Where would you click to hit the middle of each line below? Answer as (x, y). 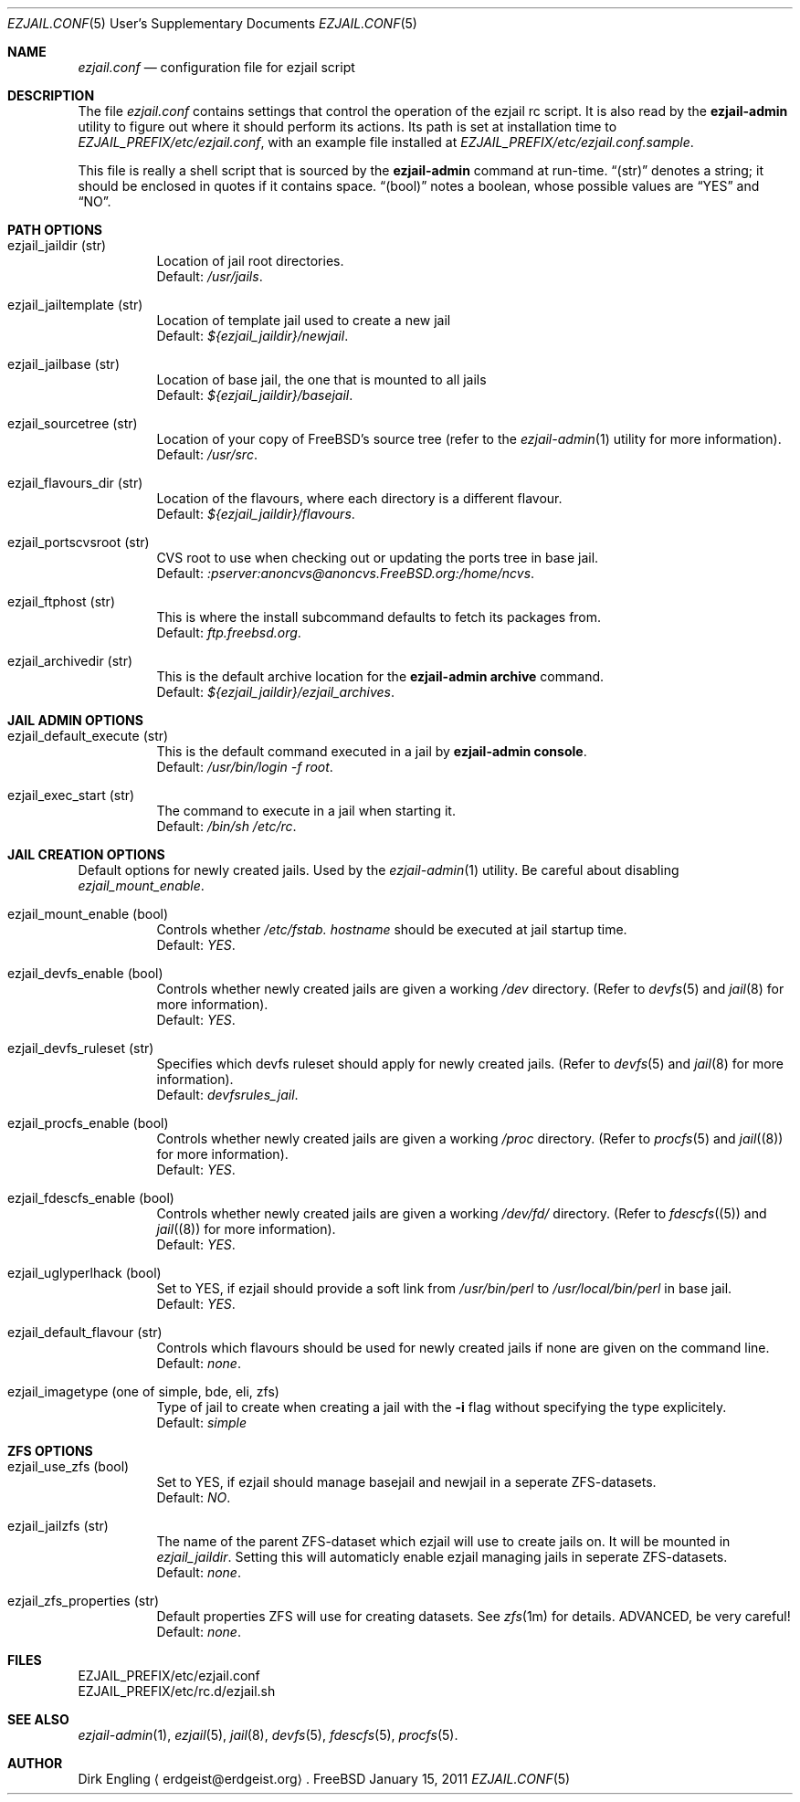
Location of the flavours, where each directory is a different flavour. (359, 498)
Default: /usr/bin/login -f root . (245, 767)
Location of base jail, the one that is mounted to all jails (321, 379)
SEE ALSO (38, 1719)
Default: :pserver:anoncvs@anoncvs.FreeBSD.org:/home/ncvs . (346, 573)
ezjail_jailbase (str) (63, 364)
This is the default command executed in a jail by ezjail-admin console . (372, 751)
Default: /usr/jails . (210, 276)
